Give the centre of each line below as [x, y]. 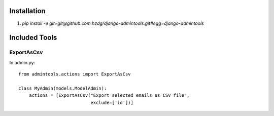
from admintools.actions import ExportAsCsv [75, 74]
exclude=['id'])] [112, 102]
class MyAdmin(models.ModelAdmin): [63, 88]
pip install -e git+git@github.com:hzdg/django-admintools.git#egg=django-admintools [113, 23]
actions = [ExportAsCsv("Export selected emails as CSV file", [109, 95]
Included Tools [33, 38]
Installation [27, 11]
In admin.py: [22, 62]
